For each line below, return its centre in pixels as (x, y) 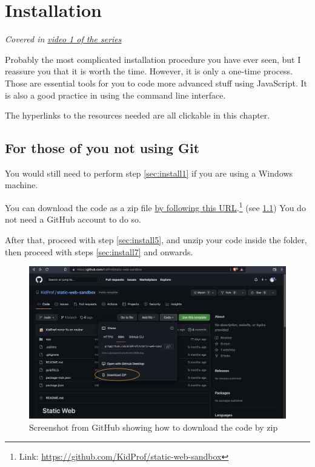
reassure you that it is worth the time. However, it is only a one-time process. (149, 71)
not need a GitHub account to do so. (73, 219)
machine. (22, 185)
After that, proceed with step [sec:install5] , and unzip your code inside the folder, (156, 239)
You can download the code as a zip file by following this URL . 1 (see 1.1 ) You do (155, 207)
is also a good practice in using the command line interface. (115, 95)
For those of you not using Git (102, 148)
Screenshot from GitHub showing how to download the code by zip (154, 427)
